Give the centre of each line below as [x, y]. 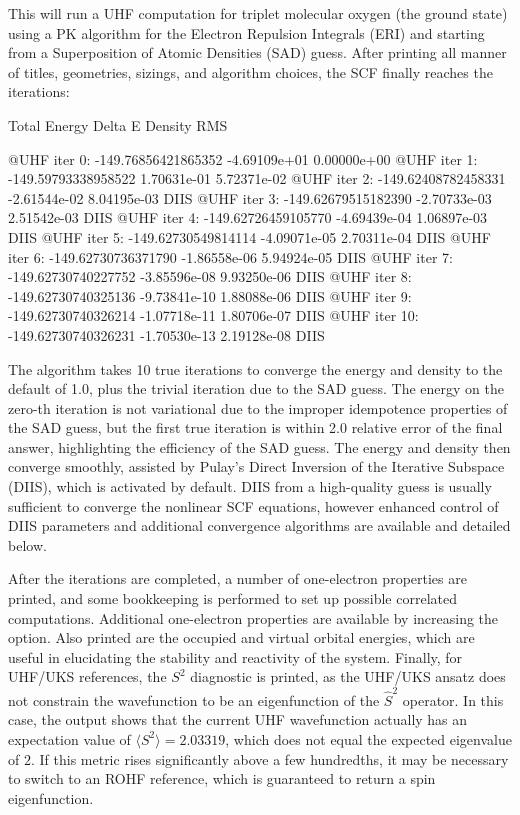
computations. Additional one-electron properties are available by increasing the [253, 617]
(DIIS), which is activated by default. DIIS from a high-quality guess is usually [250, 486]
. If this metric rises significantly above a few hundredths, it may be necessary [269, 758]
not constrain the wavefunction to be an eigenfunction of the [194, 699]
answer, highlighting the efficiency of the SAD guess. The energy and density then [259, 446]
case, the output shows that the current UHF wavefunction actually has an [238, 719]
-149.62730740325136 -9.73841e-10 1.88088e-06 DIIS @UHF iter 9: [210, 295]
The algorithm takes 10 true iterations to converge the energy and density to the [255, 368]
